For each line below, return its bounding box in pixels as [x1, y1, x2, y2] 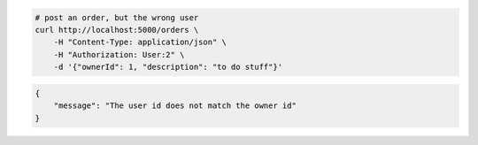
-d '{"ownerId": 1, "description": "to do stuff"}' [53, 62, 283, 72]
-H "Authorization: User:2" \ [53, 50, 185, 59]
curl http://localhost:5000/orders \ [35, 25, 199, 34]
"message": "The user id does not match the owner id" [53, 101, 297, 111]
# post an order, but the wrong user [35, 12, 199, 22]
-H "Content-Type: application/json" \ [53, 37, 227, 48]
